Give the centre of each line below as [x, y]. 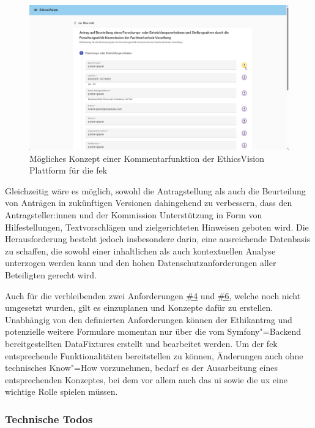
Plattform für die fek [69, 170]
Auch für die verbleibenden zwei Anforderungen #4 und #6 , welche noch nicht [153, 295]
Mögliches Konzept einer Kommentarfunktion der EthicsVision [147, 158]
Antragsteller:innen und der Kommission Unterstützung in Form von [134, 214]
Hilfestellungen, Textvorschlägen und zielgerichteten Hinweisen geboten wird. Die [157, 227]
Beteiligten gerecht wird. [51, 274]
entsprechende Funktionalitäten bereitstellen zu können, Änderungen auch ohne [154, 355]
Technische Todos [49, 418]
